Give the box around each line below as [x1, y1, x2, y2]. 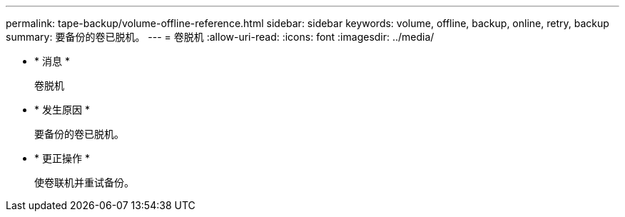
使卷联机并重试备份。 [34, 176, 134, 188]
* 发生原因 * [34, 104, 90, 116]
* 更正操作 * [34, 152, 90, 164]
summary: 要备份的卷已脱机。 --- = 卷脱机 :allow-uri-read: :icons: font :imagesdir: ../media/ [6, 31, 435, 43]
